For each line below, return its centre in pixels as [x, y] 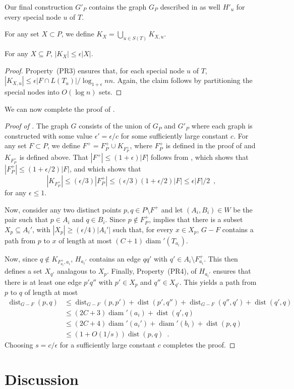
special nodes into [32, 92]
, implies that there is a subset [196, 219]
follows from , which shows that [200, 157]
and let [172, 209]
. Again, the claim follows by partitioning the [183, 80]
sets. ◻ [110, 92]
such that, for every [143, 229]
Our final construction [39, 7]
